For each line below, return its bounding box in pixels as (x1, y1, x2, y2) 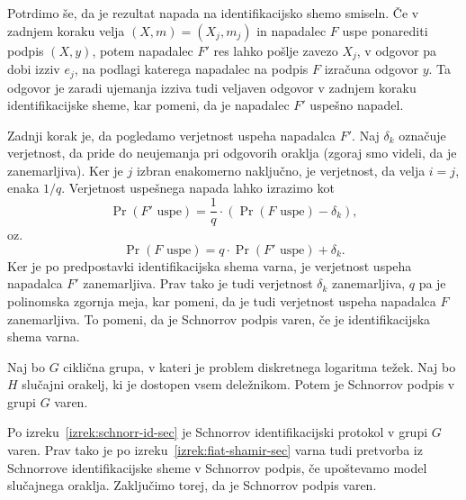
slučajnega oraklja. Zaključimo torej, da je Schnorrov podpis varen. (7, 476, 377, 495)
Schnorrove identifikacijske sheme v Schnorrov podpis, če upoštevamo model (7, 458, 427, 477)
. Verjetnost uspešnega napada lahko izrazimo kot (61, 178, 335, 197)
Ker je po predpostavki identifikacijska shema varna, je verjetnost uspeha (7, 256, 412, 275)
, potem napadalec (92, 41, 193, 59)
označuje (399, 125, 446, 144)
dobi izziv (7, 59, 60, 78)
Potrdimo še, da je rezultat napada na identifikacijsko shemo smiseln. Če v (7, 4, 419, 22)
